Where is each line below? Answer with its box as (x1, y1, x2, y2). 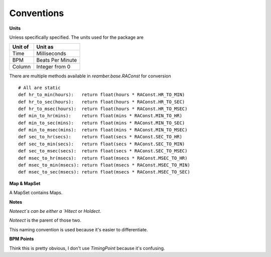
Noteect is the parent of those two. (9, 217, 81, 223)
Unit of (12, 43, 29, 50)
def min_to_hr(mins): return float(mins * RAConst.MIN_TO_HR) (18, 113, 183, 119)
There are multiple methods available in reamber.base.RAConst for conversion (9, 73, 171, 79)
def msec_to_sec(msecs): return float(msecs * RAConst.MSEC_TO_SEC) (18, 169, 190, 175)
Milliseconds (36, 50, 66, 57)
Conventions (9, 8, 64, 19)
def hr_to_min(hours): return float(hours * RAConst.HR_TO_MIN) (18, 92, 185, 98)
